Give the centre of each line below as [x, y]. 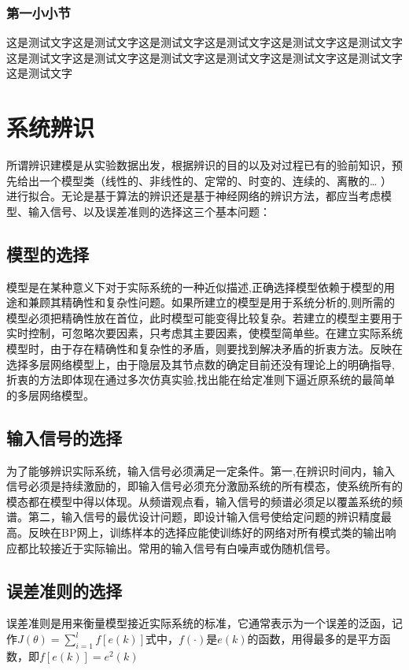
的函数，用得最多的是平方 [313, 639]
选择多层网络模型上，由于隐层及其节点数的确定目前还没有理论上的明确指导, [201, 364]
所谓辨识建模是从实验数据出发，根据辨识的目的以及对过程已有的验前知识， [199, 165]
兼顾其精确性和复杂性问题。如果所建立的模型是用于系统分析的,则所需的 [211, 302]
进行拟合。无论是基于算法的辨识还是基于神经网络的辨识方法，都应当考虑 [193, 196]
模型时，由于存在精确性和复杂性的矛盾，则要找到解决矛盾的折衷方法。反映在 [204, 349]
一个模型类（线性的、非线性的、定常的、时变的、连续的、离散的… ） [216, 180]
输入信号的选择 [64, 437]
